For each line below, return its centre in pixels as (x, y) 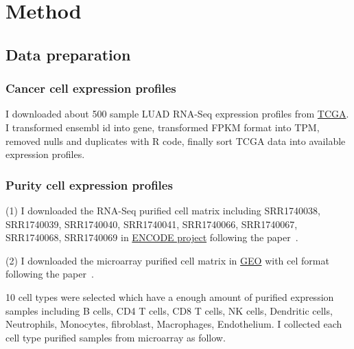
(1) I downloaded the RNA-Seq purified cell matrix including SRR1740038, (163, 210)
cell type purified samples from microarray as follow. (116, 337)
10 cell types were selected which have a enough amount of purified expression (170, 296)
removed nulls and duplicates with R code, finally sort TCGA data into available (176, 140)
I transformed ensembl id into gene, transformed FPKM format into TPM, (163, 127)
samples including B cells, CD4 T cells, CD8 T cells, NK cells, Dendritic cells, (169, 310)
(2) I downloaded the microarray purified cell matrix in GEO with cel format (167, 260)
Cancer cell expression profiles (91, 88)
